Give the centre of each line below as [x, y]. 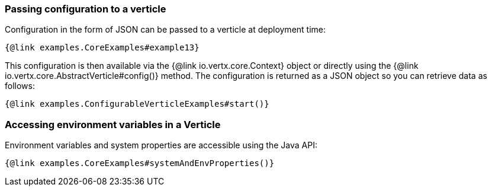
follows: [20, 86]
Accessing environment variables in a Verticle [113, 124]
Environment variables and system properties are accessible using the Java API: [161, 145]
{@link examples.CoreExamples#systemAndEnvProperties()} [140, 163]
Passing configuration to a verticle [86, 9]
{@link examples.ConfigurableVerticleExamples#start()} [137, 104]
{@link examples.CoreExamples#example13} [102, 48]
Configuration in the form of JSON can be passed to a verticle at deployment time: [165, 30]
